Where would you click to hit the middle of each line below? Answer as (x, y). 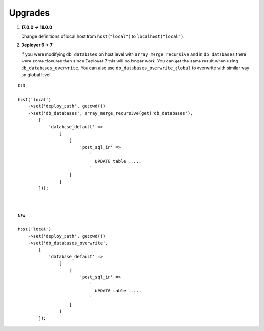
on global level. (37, 74)
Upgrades (30, 13)
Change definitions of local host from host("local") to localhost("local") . (103, 36)
